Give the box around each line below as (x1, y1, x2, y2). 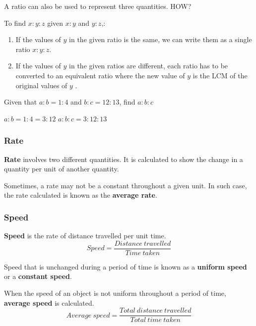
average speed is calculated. (4, 297, 94, 308)
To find (4, 17, 26, 28)
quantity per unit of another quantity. (4, 163, 119, 174)
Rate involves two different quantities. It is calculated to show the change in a (4, 154, 243, 164)
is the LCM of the (192, 70, 248, 80)
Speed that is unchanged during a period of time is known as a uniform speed (4, 261, 247, 272)
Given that (4, 97, 37, 107)
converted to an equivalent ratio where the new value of (15, 70, 185, 80)
